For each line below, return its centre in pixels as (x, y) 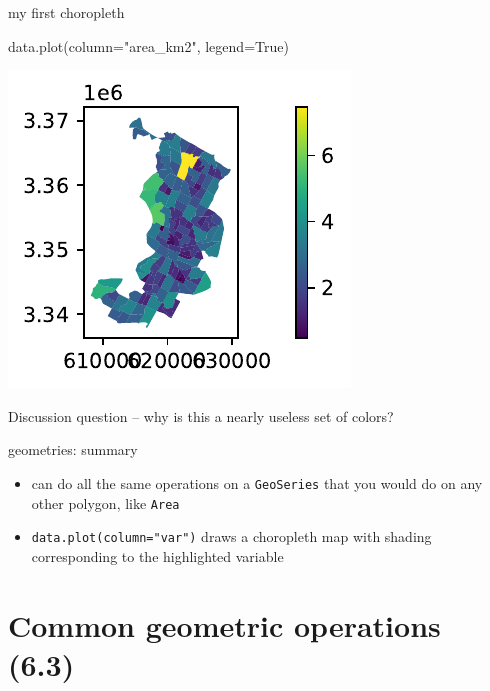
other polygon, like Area (105, 502)
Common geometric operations (224, 624)
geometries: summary (73, 449)
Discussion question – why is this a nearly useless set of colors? (201, 415)
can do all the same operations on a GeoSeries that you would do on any (257, 482)
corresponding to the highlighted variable (157, 555)
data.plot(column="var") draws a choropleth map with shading (231, 536)
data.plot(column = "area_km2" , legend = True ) (148, 45)
